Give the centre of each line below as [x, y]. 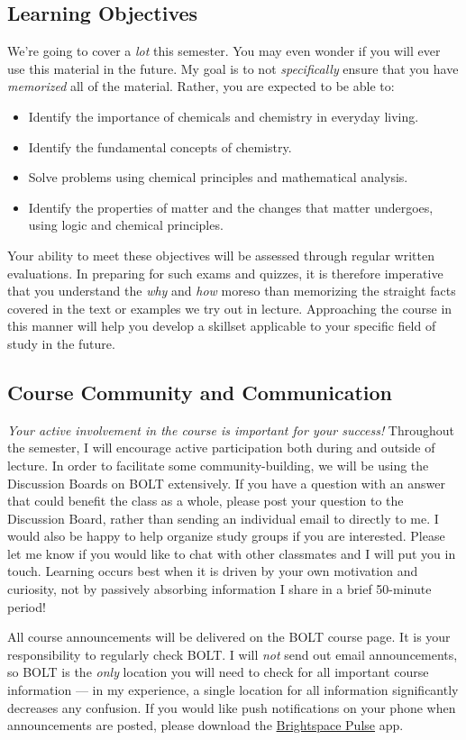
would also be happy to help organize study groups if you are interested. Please [226, 536]
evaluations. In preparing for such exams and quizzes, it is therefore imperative [225, 273]
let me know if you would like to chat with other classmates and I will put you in [232, 553]
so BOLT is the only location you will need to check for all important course [218, 672]
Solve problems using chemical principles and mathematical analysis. [218, 177]
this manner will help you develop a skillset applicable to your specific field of [222, 326]
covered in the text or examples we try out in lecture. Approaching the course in [230, 308]
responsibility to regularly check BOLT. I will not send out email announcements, [233, 654]
